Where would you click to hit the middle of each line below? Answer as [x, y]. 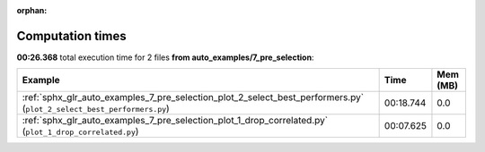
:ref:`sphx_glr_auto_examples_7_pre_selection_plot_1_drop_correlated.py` [175, 121]
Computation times [71, 36]
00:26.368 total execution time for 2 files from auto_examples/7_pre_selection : [165, 57]
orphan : [32, 10]
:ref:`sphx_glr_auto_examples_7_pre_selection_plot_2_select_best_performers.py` [193, 97]
